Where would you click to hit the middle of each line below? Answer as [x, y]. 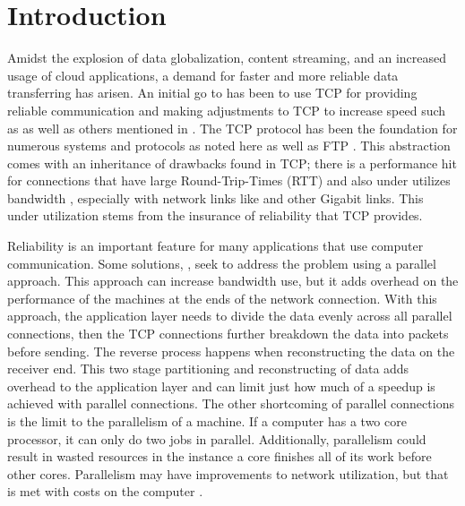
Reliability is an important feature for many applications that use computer [215, 246]
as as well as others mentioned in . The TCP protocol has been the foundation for [232, 128]
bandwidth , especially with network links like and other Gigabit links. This [215, 197]
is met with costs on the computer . [105, 491]
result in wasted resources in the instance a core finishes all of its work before [220, 456]
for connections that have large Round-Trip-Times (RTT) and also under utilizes [229, 180]
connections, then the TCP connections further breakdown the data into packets [228, 334]
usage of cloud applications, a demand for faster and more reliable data [203, 75]
